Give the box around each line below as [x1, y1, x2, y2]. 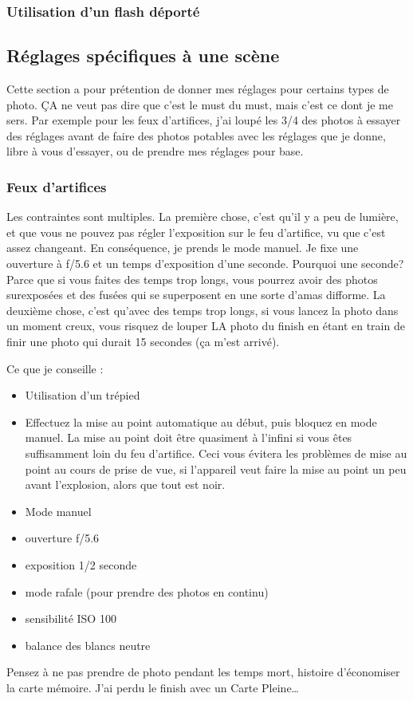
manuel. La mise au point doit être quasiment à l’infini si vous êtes [25, 429, 352, 446]
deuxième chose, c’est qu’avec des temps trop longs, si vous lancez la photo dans [6, 301, 399, 318]
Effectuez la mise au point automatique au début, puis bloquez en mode [25, 413, 377, 430]
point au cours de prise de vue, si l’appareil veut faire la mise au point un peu [25, 460, 407, 477]
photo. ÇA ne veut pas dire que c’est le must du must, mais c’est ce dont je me [6, 96, 393, 112]
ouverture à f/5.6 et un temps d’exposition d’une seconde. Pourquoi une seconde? [6, 255, 404, 272]
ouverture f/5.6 [25, 530, 100, 546]
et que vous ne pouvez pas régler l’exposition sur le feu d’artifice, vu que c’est [6, 223, 386, 240]
